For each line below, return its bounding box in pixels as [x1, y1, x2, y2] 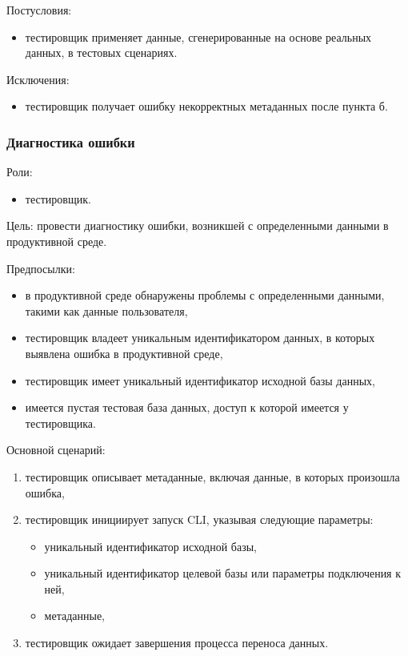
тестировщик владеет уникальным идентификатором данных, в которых [25, 329, 375, 346]
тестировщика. [25, 414, 96, 431]
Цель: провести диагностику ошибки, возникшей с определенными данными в [6, 217, 389, 234]
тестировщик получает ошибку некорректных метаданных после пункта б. [25, 98, 388, 115]
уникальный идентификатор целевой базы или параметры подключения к [44, 565, 402, 582]
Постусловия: [6, 2, 72, 18]
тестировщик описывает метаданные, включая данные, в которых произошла [25, 468, 400, 485]
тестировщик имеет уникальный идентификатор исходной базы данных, [25, 372, 375, 388]
